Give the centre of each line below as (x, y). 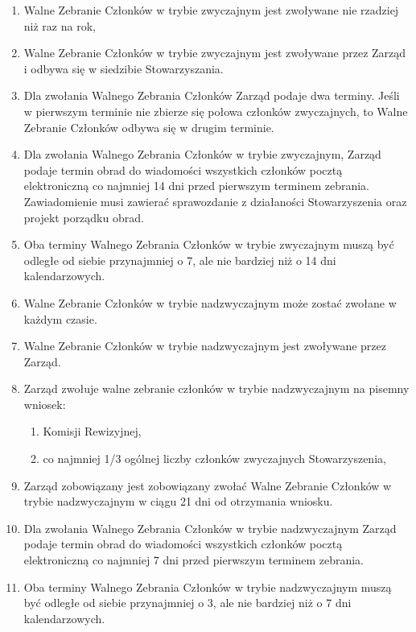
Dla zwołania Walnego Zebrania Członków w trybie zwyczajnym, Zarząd (202, 154)
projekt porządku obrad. (84, 217)
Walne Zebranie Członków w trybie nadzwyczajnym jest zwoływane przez (205, 346)
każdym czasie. (60, 318)
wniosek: (45, 404)
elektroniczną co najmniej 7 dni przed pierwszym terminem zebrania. (194, 560)
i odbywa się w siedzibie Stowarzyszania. (124, 68)
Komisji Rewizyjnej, (92, 431)
